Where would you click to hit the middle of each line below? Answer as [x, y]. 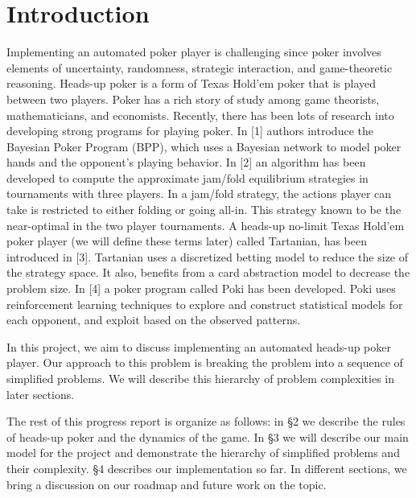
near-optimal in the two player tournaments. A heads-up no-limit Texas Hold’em [206, 225]
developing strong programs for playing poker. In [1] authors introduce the [190, 131]
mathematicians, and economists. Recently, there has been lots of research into [200, 115]
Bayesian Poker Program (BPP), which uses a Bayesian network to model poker [204, 146]
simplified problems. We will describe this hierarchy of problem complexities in [201, 378]
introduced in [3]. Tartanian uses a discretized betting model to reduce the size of [208, 256]
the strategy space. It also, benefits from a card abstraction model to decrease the [208, 272]
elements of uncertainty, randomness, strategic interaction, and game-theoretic [200, 67]
